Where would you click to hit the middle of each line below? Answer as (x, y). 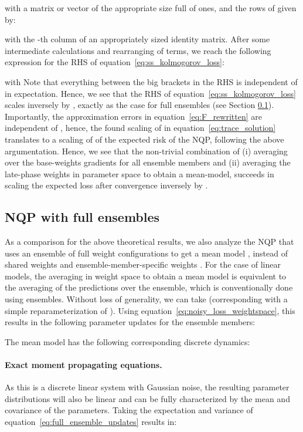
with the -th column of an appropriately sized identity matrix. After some (137, 39)
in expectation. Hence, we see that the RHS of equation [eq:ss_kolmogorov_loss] (150, 93)
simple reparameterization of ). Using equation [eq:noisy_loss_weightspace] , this (150, 310)
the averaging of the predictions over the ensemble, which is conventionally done (149, 287)
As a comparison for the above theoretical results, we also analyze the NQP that (149, 242)
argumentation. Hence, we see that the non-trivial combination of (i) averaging (146, 151)
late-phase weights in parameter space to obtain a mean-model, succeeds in (139, 173)
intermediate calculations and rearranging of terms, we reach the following (138, 50)
